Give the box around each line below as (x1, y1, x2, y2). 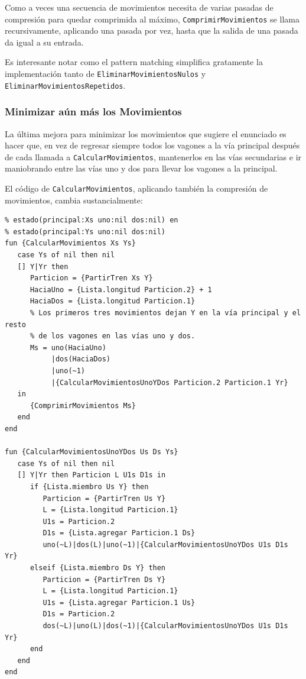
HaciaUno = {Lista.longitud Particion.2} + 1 (30, 285, 212, 294)
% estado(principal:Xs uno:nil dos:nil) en (5, 216, 178, 225)
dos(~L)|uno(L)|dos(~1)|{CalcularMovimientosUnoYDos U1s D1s (43, 622, 288, 630)
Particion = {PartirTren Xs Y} (30, 274, 153, 283)
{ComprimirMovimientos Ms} (30, 401, 136, 410)
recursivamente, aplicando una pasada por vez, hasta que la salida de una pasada (5, 24, 298, 37)
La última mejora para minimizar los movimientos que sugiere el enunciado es (5, 127, 287, 140)
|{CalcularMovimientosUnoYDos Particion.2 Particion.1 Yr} (51, 378, 288, 387)
